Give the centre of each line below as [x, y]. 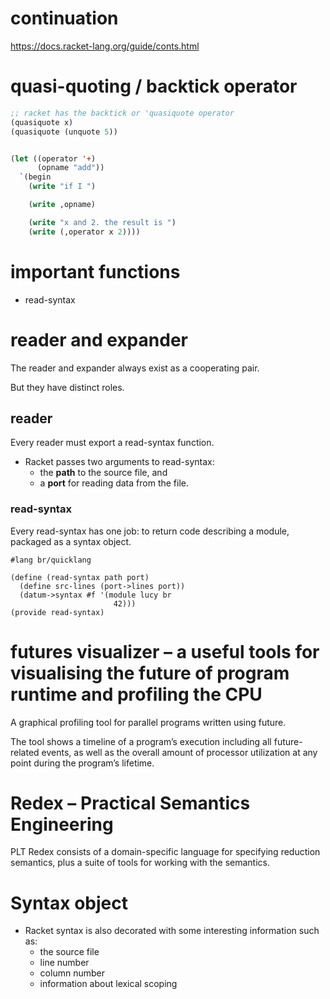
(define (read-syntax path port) [80, 577]
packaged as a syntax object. [71, 541]
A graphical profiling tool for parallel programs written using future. [148, 722]
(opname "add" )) [70, 168]
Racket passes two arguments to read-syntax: [119, 462]
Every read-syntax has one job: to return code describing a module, [150, 531]
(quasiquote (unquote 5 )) [64, 132]
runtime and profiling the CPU [136, 694]
